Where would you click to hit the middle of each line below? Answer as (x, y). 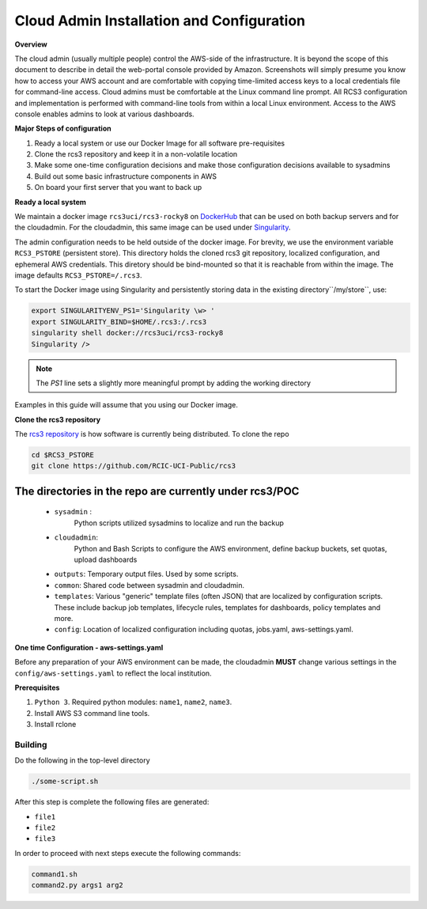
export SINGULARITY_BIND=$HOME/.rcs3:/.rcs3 (119, 322)
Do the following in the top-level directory (82, 760)
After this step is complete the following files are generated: (112, 802)
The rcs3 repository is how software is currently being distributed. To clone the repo (152, 434)
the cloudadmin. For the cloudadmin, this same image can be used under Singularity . (153, 227)
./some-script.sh (65, 782)
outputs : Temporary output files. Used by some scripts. (146, 574)
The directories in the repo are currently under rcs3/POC (157, 491)
